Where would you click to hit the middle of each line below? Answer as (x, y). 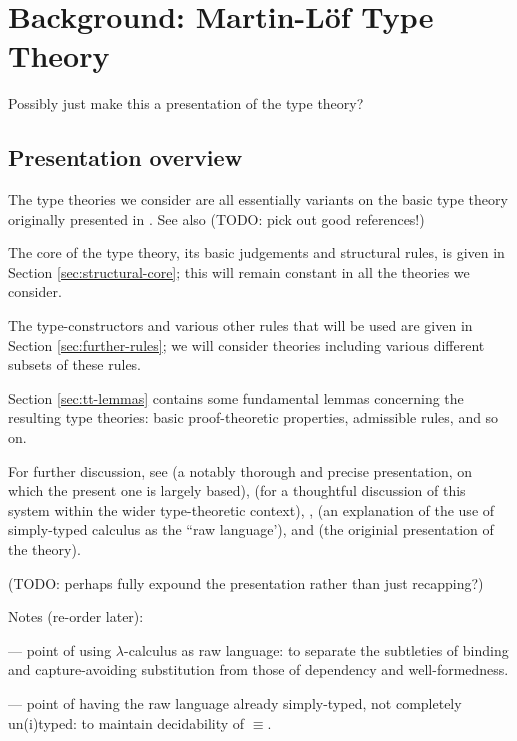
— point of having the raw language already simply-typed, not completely (235, 702)
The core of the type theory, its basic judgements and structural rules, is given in (256, 252)
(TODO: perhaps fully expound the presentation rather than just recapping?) (246, 582)
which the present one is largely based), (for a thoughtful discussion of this (237, 490)
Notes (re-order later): (76, 616)
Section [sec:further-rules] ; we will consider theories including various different (246, 344)
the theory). (44, 549)
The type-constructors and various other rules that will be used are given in (240, 325)
